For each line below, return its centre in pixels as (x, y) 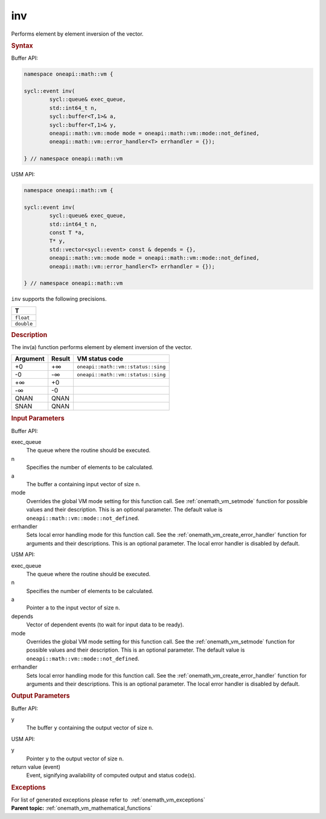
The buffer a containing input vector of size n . (83, 484)
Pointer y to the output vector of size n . (75, 759)
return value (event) (36, 766)
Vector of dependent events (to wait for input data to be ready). (105, 625)
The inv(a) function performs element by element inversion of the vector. (102, 347)
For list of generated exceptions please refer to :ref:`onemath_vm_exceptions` (108, 800)
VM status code (100, 359)
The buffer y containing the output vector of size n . (90, 728)
